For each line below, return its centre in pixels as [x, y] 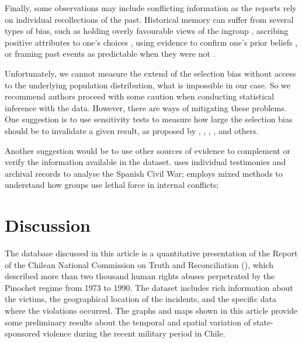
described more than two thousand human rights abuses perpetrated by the [140, 276]
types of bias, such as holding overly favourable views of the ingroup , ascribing [147, 31]
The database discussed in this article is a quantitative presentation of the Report [151, 253]
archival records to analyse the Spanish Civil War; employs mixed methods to [144, 173]
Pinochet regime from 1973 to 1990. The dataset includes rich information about [149, 287]
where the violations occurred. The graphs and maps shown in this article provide [151, 310]
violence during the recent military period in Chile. [134, 333]
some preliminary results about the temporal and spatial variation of [128, 322]
